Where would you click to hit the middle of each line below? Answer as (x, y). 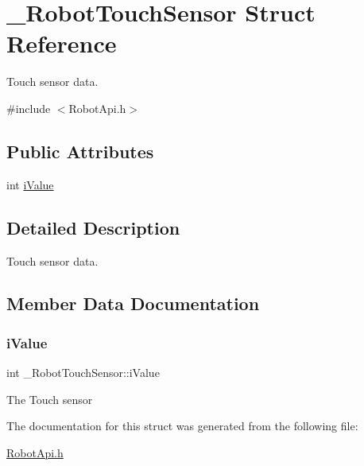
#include (29, 108)
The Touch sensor (50, 399)
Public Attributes (80, 151)
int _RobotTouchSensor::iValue (83, 373)
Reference (62, 43)
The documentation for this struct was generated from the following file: (182, 426)
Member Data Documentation (133, 303)
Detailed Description (93, 227)
